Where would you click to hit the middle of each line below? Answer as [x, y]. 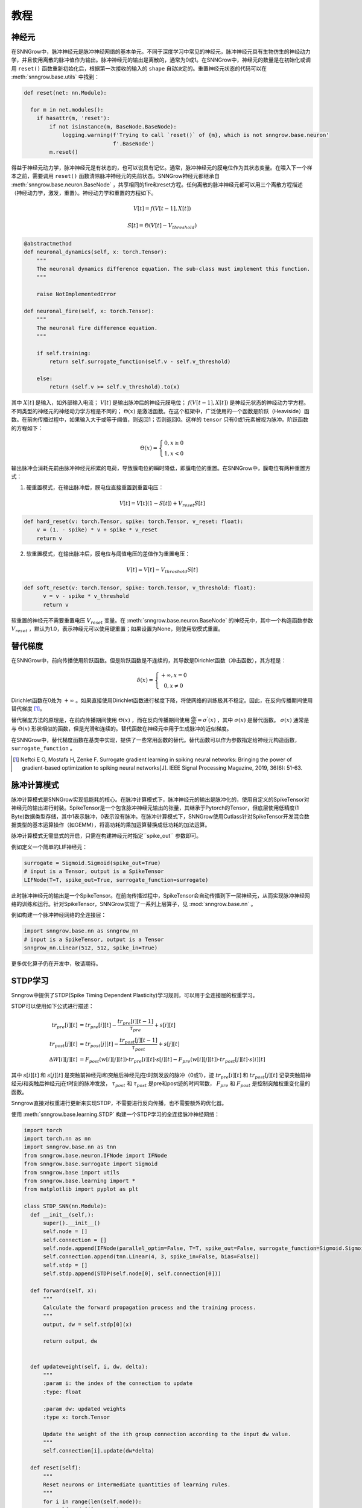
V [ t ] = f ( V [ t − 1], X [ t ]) [162, 209]
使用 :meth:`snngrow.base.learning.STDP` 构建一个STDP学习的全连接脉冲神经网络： [116, 1114]
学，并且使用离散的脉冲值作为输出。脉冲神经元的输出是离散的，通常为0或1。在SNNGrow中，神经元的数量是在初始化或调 [161, 60]
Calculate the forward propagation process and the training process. [150, 1307]
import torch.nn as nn [57, 1139]
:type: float [62, 1392]
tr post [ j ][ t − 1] [139, 1041]
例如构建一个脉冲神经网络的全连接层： [59, 915]
